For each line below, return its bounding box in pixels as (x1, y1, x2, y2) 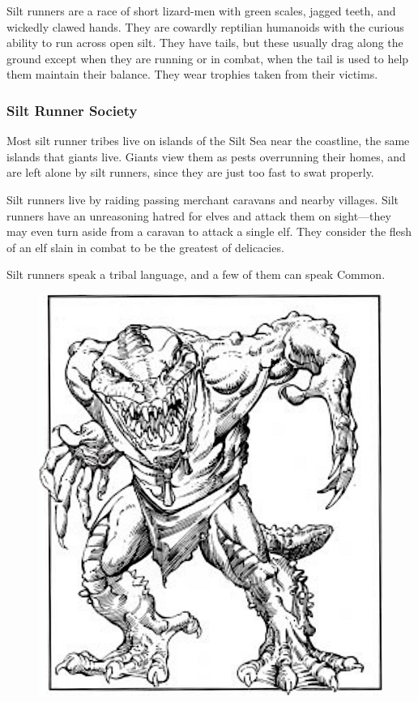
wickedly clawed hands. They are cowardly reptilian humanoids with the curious (6, 18, 404, 35)
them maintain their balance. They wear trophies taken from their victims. (6, 66, 378, 83)
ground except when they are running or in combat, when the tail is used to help (6, 49, 409, 66)
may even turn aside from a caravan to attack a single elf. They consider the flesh (6, 223, 412, 240)
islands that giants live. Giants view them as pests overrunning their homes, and (6, 148, 406, 165)
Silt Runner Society (6, 100, 138, 120)
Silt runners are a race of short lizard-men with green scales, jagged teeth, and (6, 2, 396, 19)
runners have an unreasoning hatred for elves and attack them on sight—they (6, 207, 391, 224)
